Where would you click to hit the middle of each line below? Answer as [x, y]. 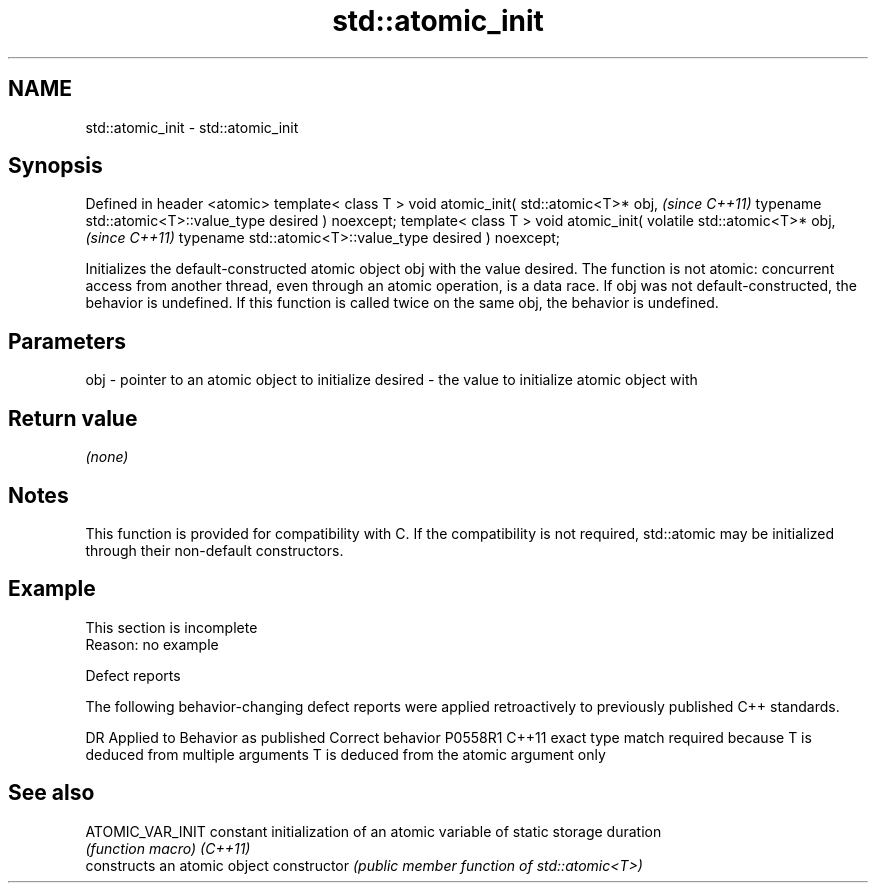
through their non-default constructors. [214, 550]
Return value [73, 418]
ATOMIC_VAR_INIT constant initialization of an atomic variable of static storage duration [373, 831]
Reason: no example [152, 644]
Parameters [67, 341]
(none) [107, 457]
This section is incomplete [171, 627]
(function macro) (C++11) [168, 848]
